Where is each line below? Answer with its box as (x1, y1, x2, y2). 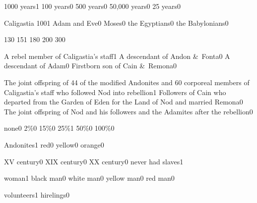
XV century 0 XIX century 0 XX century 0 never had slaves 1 (4, 156, 184, 166)
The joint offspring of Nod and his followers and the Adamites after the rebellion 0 (4, 106, 253, 116)
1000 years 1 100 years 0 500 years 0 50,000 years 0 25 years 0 (4, 1, 181, 11)
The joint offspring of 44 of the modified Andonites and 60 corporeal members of (4, 77, 250, 87)
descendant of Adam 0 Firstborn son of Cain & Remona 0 (4, 60, 177, 71)
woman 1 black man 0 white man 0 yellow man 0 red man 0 (4, 173, 175, 183)
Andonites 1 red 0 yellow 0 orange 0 (4, 139, 104, 150)
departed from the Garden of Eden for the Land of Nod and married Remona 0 (4, 97, 243, 107)
